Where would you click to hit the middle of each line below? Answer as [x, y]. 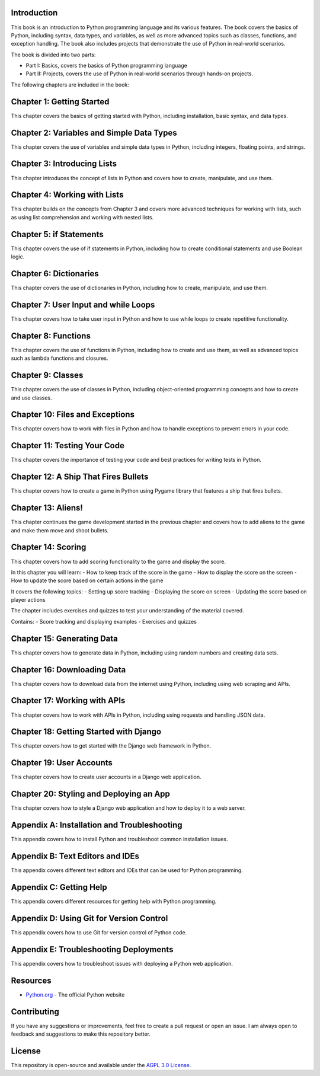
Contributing [35, 1012]
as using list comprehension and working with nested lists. [82, 217]
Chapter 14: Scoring [49, 547]
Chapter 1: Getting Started [60, 102]
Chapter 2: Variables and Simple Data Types [94, 132]
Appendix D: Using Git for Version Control [89, 918]
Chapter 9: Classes [47, 376]
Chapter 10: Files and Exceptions [73, 415]
